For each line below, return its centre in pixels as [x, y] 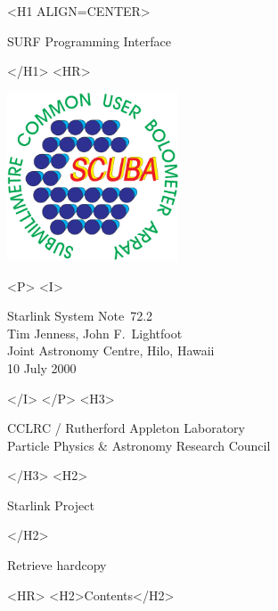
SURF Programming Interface [89, 41]
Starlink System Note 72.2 [80, 316]
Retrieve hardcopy [57, 565]
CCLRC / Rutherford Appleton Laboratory [126, 428]
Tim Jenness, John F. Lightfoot [95, 333]
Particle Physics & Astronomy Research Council [139, 445]
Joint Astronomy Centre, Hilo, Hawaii [111, 350]
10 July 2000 [42, 367]
